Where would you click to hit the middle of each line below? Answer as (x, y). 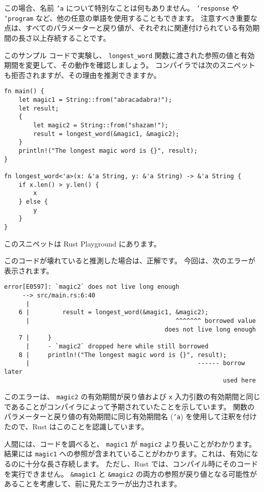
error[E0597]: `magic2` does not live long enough (92, 287)
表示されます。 (29, 270)
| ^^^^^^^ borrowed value (141, 321)
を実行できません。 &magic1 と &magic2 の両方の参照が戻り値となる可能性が (131, 473)
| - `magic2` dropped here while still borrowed (117, 346)
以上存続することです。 (71, 37)
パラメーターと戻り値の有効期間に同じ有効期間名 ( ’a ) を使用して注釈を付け (130, 416)
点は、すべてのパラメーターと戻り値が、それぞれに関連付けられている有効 (128, 28)
